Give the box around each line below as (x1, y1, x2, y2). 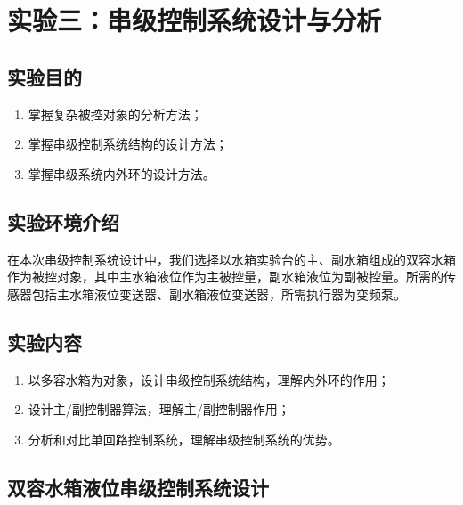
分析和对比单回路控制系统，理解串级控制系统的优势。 (28, 429, 340, 448)
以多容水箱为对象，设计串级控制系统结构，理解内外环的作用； (28, 370, 390, 388)
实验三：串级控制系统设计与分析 (7, 2, 382, 38)
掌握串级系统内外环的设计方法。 (28, 164, 215, 183)
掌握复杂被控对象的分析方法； (28, 104, 203, 123)
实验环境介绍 (7, 208, 119, 235)
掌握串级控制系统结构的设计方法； (28, 134, 228, 153)
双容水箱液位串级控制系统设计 (7, 473, 269, 501)
